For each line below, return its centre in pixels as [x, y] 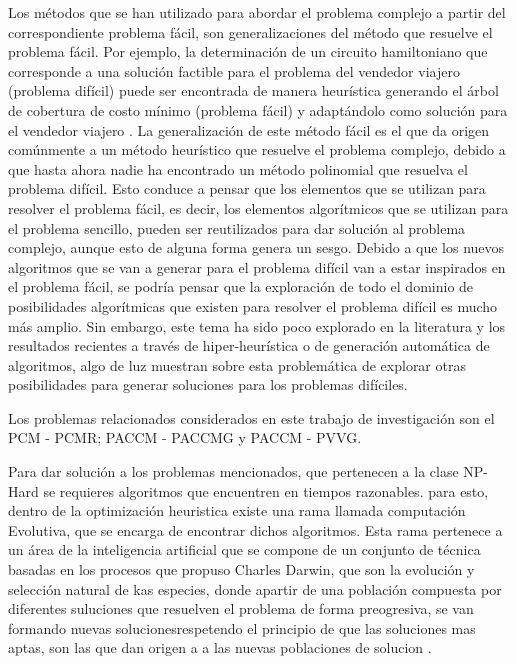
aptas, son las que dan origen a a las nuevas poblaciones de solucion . [220, 647]
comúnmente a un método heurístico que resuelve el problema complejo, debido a [257, 149]
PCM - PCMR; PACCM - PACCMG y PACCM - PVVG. [185, 437]
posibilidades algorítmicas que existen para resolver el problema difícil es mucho [253, 305]
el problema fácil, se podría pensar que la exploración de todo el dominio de [241, 286]
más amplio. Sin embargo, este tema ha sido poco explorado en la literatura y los [257, 325]
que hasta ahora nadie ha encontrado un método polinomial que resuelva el [238, 168]
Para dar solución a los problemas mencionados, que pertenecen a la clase [233, 471]
